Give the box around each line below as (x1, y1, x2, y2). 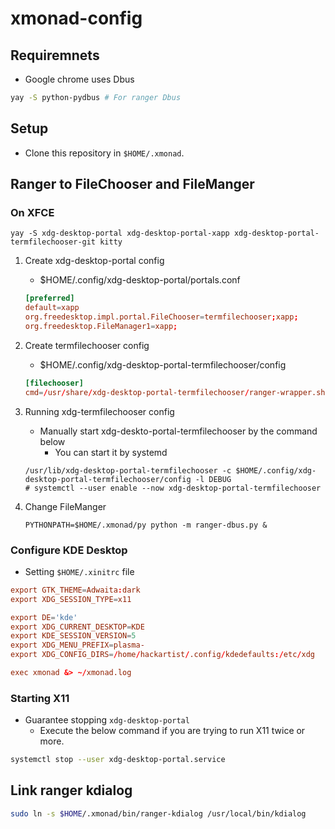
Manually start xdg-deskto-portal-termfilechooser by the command (39, 425, 318, 437)
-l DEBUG (194, 474, 232, 484)
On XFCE (10, 206, 55, 219)
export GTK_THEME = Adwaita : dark (10, 585, 141, 595)
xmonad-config (10, 7, 143, 30)
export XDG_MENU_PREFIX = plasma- (10, 640, 145, 651)
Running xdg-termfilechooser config (24, 405, 175, 417)
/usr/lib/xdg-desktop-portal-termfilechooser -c (24, 465, 232, 476)
